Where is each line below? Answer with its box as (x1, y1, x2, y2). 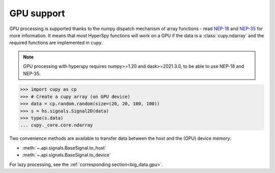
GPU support (9, 8, 66, 19)
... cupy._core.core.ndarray (20, 122, 93, 128)
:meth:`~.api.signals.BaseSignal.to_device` (22, 152, 112, 158)
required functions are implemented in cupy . (9, 40, 103, 46)
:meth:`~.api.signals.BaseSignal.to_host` (22, 144, 106, 151)
